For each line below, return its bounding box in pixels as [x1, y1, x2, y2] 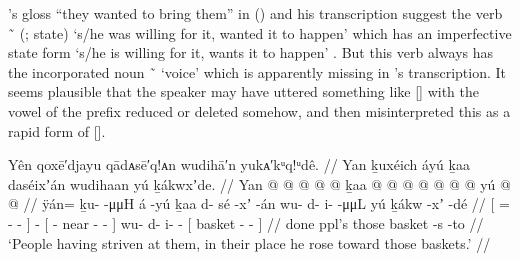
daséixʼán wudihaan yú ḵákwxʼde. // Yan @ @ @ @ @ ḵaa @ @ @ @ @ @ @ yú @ [8, 173, 511, 194]
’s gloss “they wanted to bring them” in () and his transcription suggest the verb [8, 3, 503, 23]
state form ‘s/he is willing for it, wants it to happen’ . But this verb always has [8, 42, 494, 63]
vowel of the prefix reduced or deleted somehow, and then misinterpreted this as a [8, 100, 511, 121]
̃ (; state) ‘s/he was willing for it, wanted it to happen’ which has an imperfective [8, 22, 512, 43]
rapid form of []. [8, 120, 106, 141]
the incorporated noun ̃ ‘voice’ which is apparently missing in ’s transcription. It [8, 61, 507, 82]
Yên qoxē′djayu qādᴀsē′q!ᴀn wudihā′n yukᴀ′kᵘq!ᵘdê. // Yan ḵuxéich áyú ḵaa [8, 154, 470, 175]
